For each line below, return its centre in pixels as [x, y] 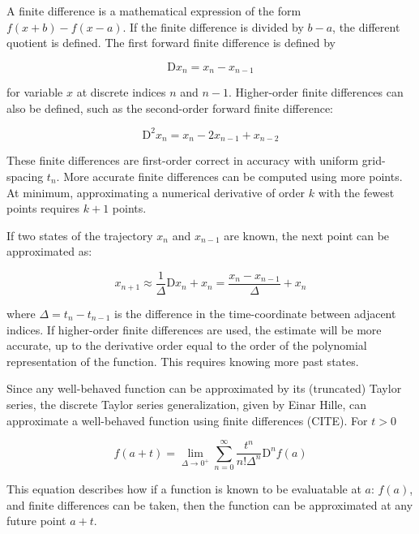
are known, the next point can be [307, 235]
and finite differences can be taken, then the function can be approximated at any [210, 504]
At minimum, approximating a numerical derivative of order [156, 192]
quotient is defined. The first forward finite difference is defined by [171, 43]
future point [36, 521]
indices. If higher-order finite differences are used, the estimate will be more [194, 329]
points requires [43, 208]
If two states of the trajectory [80, 235]
